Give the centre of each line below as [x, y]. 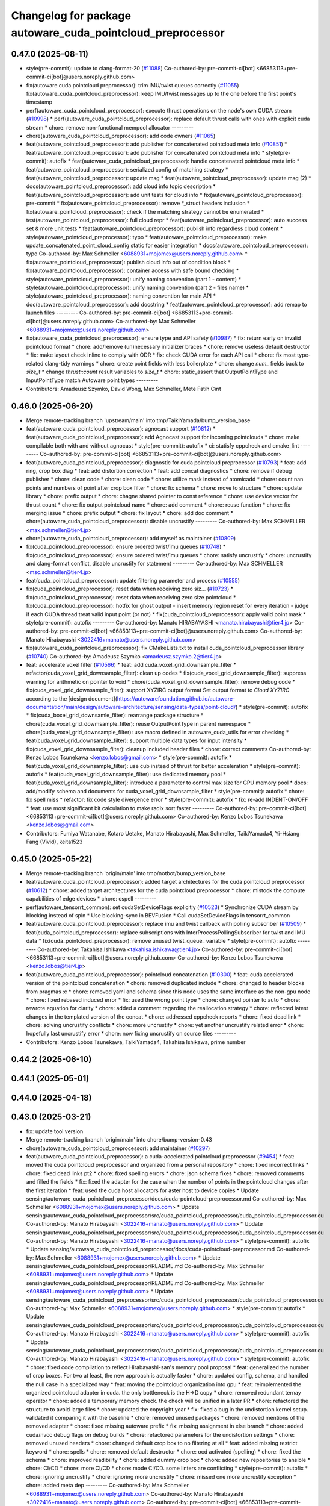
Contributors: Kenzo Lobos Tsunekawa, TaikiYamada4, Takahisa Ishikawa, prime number [136, 1042]
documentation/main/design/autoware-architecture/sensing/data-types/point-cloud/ [131, 707]
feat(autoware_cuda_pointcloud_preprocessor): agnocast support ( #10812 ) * [121, 429]
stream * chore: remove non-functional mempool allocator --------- [110, 127]
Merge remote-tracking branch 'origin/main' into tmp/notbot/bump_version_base [126, 873]
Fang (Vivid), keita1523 [54, 842]
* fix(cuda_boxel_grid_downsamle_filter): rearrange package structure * [115, 715]
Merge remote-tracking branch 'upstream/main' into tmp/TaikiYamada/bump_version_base [138, 420]
